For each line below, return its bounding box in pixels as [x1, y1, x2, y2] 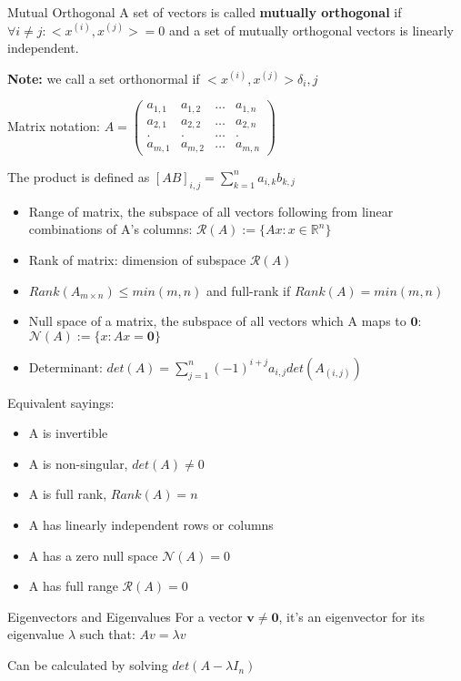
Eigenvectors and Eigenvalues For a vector [7, 606, 243, 625]
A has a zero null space [28, 545, 158, 564]
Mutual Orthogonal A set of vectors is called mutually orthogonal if [7, 3, 402, 21]
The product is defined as [7, 167, 150, 186]
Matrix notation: [7, 117, 100, 136]
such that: [79, 625, 135, 644]
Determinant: [28, 357, 103, 376]
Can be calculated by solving [7, 656, 168, 675]
